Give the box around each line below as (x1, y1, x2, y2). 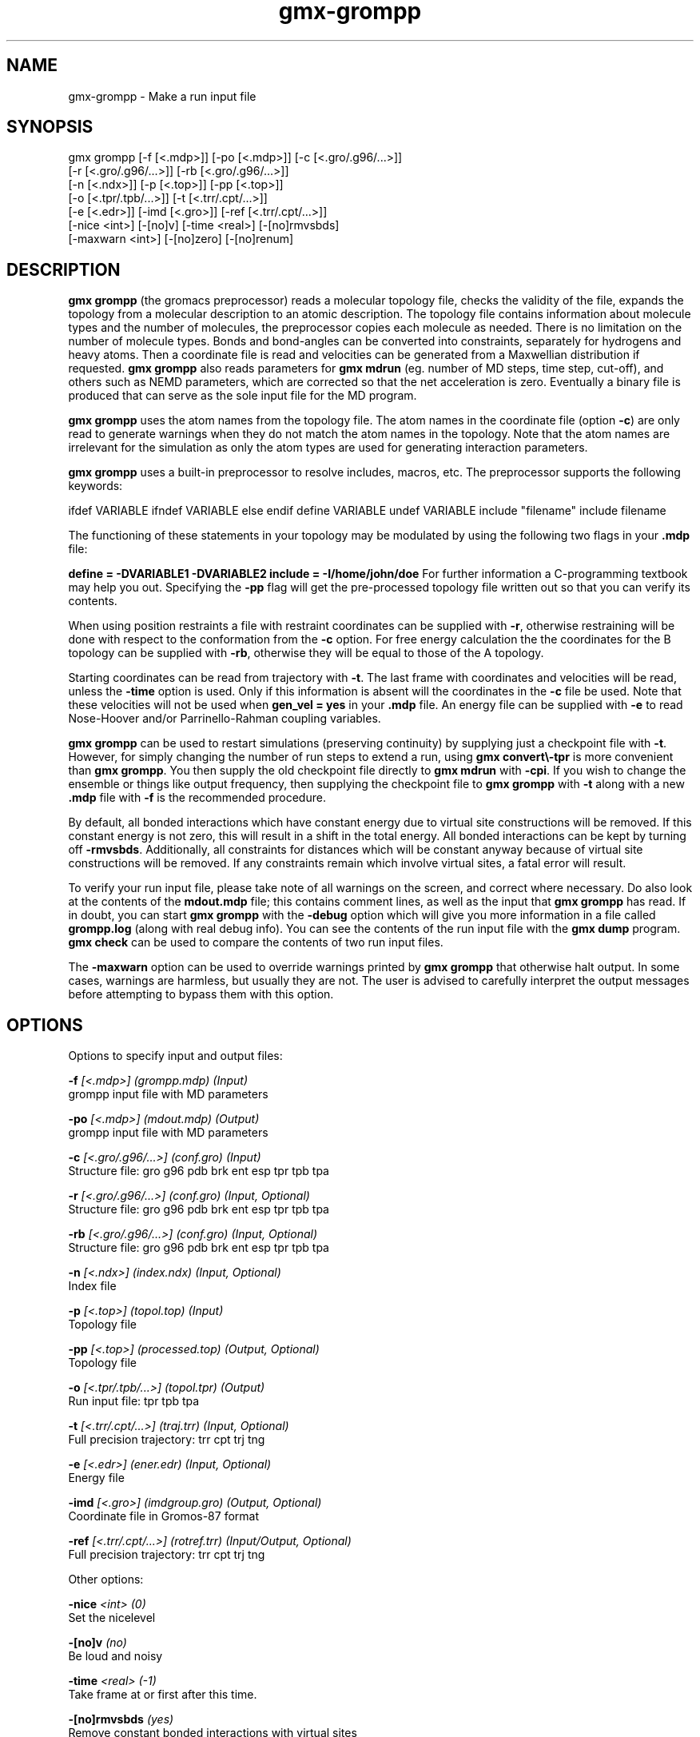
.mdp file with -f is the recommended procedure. (68, 791, 326, 805)
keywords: (68, 479, 123, 493)
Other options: (68, 1572, 144, 1587)
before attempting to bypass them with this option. (68, 987, 334, 1002)
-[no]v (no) (68, 1635, 127, 1650)
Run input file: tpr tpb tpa (68, 1394, 200, 1408)
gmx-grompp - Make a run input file (68, 89, 257, 103)
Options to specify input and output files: (68, 1049, 283, 1063)
